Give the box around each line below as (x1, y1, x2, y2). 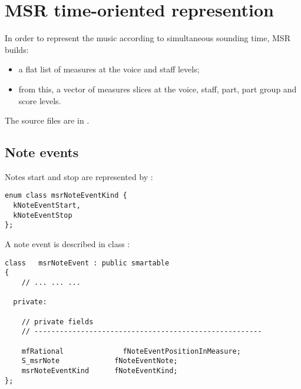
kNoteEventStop (13, 211, 72, 220)
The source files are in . (5, 114, 90, 127)
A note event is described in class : (5, 238, 130, 250)
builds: (5, 43, 29, 55)
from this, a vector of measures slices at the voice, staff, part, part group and (18, 82, 297, 95)
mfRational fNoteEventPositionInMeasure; (21, 347, 241, 355)
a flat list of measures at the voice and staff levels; (18, 63, 200, 75)
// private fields (21, 317, 94, 326)
